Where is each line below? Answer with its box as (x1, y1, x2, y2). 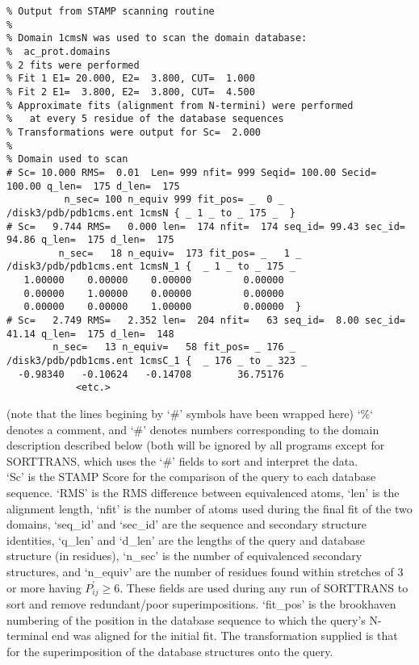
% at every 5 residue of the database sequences (6, 113, 284, 125)
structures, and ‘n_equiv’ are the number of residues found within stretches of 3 (6, 563, 404, 579)
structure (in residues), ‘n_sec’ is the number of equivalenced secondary (6, 547, 362, 564)
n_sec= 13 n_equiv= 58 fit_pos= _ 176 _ (52, 341, 295, 353)
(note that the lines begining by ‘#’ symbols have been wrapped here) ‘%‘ (6, 405, 374, 422)
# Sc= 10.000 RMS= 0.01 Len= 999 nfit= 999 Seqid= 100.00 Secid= (6, 166, 377, 178)
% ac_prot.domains (6, 45, 111, 57)
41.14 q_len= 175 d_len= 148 (6, 328, 174, 340)
